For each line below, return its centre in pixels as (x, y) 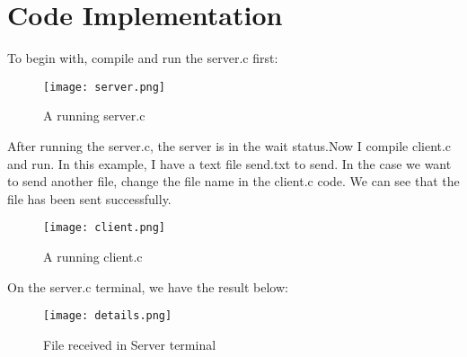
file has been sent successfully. (89, 198)
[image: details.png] (108, 316)
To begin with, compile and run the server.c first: (143, 58)
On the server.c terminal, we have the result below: (148, 286)
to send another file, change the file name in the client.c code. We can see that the (233, 181)
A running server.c (94, 116)
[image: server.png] (105, 87)
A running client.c (93, 256)
